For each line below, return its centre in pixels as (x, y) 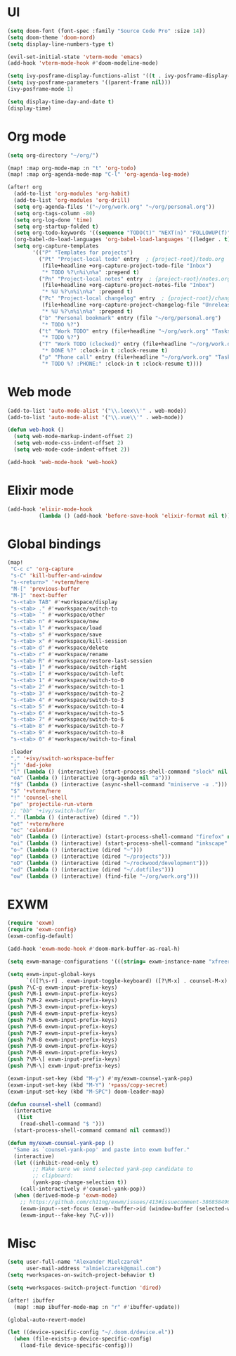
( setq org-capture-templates (56, 246)
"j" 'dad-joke (31, 765)
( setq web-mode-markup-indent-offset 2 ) (73, 437)
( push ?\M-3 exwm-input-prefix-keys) (63, 1007)
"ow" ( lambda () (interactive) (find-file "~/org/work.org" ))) (105, 876)
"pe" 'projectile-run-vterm (51, 804)
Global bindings (54, 544)
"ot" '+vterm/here (37, 824)
